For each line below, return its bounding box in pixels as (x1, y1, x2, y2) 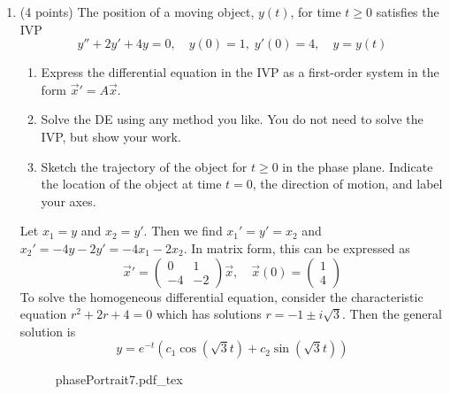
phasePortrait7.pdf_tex (55, 370, 183, 389)
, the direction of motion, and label (252, 174, 443, 193)
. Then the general (342, 305, 442, 323)
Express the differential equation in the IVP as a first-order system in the (41, 63, 439, 81)
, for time (290, 3, 341, 20)
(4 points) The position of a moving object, (19, 3, 255, 20)
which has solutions (156, 305, 262, 323)
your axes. (41, 191, 96, 210)
